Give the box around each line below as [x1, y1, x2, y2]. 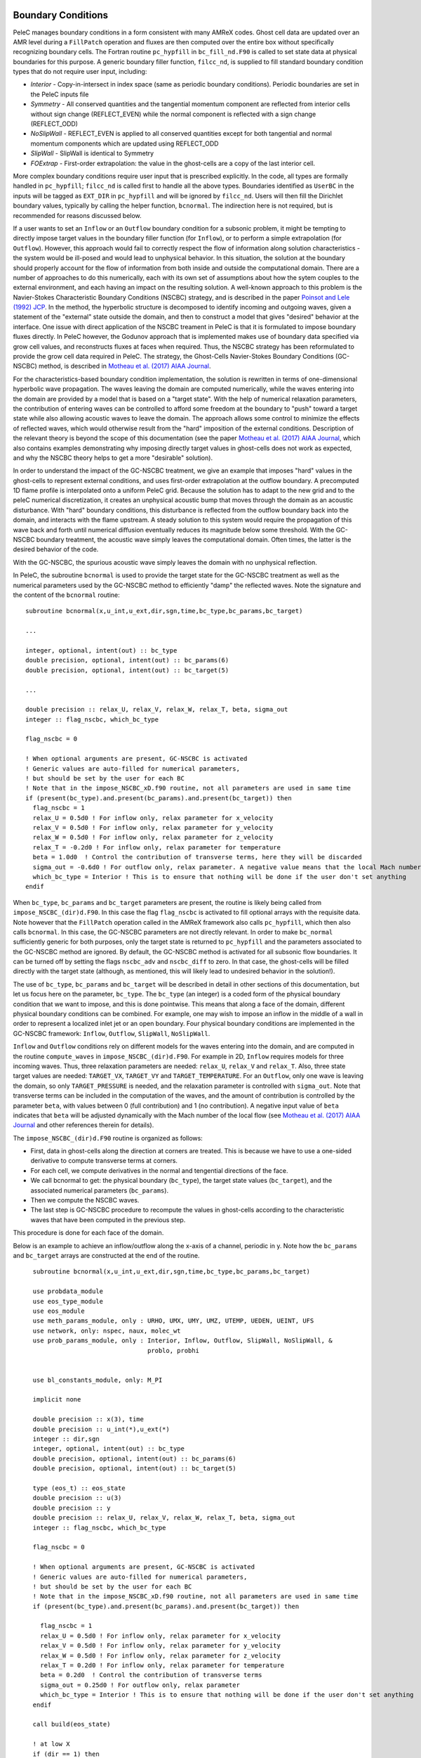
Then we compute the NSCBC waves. [30, 1196, 140, 1205]
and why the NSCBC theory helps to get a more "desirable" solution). [13, 454, 213, 462]
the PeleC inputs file [30, 90, 89, 98]
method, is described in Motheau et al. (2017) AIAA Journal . [39, 362, 211, 371]
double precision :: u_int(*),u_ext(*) [32, 1425, 170, 1433]
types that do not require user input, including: [13, 68, 147, 76]
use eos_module [32, 1307, 85, 1315]
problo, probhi [147, 1347, 200, 1354]
